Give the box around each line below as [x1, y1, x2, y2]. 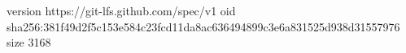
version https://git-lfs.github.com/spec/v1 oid [7, 2, 236, 18]
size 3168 [7, 34, 51, 51]
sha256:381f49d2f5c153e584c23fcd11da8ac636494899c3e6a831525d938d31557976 [7, 18, 400, 35]
